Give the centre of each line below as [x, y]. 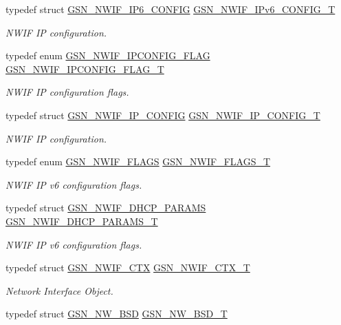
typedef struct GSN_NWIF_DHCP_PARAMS [106, 208]
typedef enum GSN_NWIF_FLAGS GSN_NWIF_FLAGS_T [138, 161]
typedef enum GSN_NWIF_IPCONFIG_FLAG [108, 55]
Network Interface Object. [59, 290]
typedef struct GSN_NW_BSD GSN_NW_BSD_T [117, 314]
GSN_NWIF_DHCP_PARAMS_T [82, 221]
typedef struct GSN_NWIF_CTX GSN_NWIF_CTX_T [128, 268]
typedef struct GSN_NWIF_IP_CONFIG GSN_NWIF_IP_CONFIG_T [163, 115]
